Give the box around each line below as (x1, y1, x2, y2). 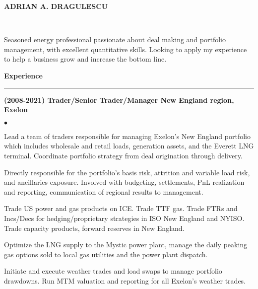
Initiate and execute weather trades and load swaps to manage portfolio (4, 266, 222, 276)
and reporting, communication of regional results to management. (4, 186, 203, 197)
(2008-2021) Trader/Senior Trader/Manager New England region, (4, 94, 234, 105)
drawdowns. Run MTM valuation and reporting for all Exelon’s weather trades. (4, 275, 246, 286)
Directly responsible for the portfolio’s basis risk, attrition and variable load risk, (4, 167, 250, 177)
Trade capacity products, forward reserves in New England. (4, 222, 185, 233)
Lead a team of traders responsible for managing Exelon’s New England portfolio (4, 131, 251, 141)
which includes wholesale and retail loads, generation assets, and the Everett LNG (4, 141, 254, 151)
